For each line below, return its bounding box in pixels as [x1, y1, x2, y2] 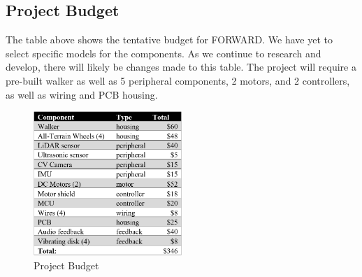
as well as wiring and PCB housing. [6, 87, 158, 101]
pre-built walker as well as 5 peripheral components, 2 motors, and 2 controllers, [6, 73, 350, 87]
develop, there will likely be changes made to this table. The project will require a [6, 59, 356, 74]
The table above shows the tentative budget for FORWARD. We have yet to [6, 32, 333, 47]
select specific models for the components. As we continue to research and [6, 45, 321, 60]
